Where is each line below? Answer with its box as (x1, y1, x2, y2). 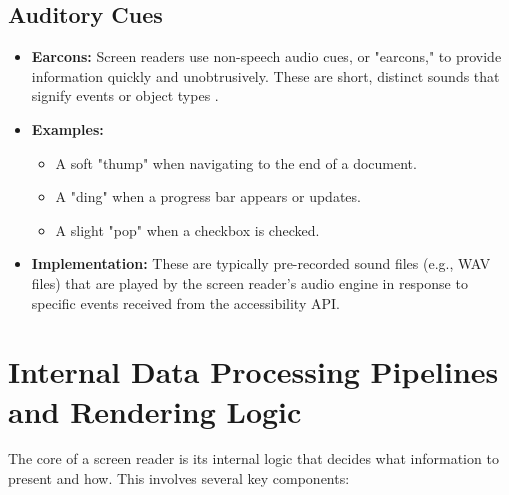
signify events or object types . (31, 85, 219, 106)
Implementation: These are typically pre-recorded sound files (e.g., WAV (31, 253, 491, 274)
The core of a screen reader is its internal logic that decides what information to (8, 448, 499, 469)
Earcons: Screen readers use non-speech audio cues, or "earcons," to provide (31, 46, 502, 67)
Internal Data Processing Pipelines (8, 351, 499, 392)
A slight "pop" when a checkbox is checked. (55, 219, 320, 240)
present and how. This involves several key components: (8, 468, 350, 489)
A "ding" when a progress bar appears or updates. (55, 186, 361, 207)
